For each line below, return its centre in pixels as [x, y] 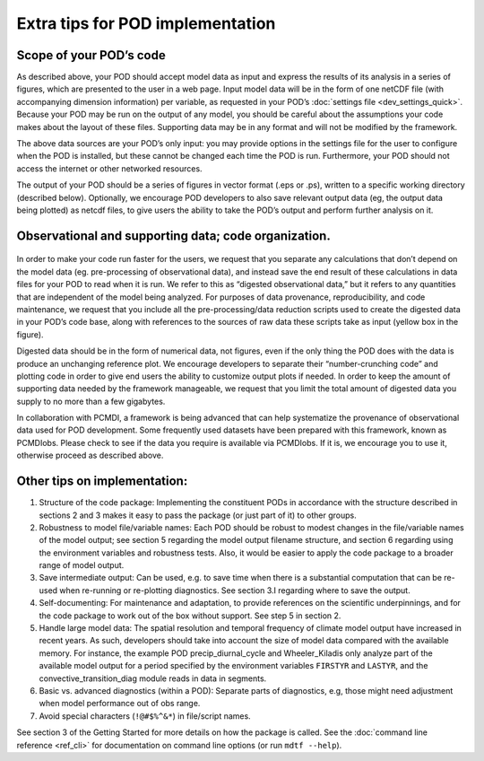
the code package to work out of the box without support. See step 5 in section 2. [190, 616]
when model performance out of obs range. [120, 704]
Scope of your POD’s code [91, 55]
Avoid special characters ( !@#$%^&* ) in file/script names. [145, 716]
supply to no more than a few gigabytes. [91, 401]
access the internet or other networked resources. [109, 168]
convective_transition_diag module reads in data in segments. [153, 678]
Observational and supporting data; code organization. [173, 236]
